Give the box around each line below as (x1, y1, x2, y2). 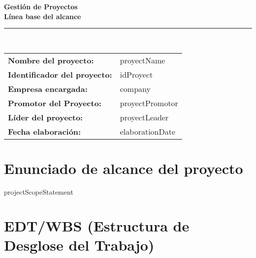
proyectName (120, 54, 165, 66)
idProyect (120, 68, 153, 80)
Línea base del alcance (4, 11, 81, 21)
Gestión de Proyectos (4, 1, 78, 11)
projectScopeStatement (4, 186, 73, 197)
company (120, 83, 151, 94)
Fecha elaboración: (8, 125, 81, 137)
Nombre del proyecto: (8, 54, 94, 66)
